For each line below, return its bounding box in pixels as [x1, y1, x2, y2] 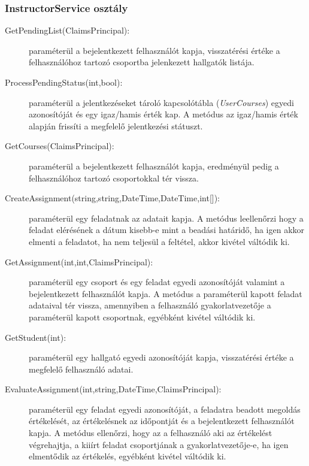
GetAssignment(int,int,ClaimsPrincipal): [5, 255, 153, 268]
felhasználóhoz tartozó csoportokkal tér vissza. [29, 171, 199, 184]
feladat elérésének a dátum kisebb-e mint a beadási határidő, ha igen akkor [29, 223, 305, 236]
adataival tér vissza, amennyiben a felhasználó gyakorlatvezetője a [29, 299, 271, 311]
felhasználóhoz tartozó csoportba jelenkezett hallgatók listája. [29, 56, 255, 68]
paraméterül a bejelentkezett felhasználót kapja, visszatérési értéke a [29, 44, 280, 56]
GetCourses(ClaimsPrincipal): [5, 140, 114, 152]
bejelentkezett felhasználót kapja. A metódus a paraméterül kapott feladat [29, 287, 302, 299]
